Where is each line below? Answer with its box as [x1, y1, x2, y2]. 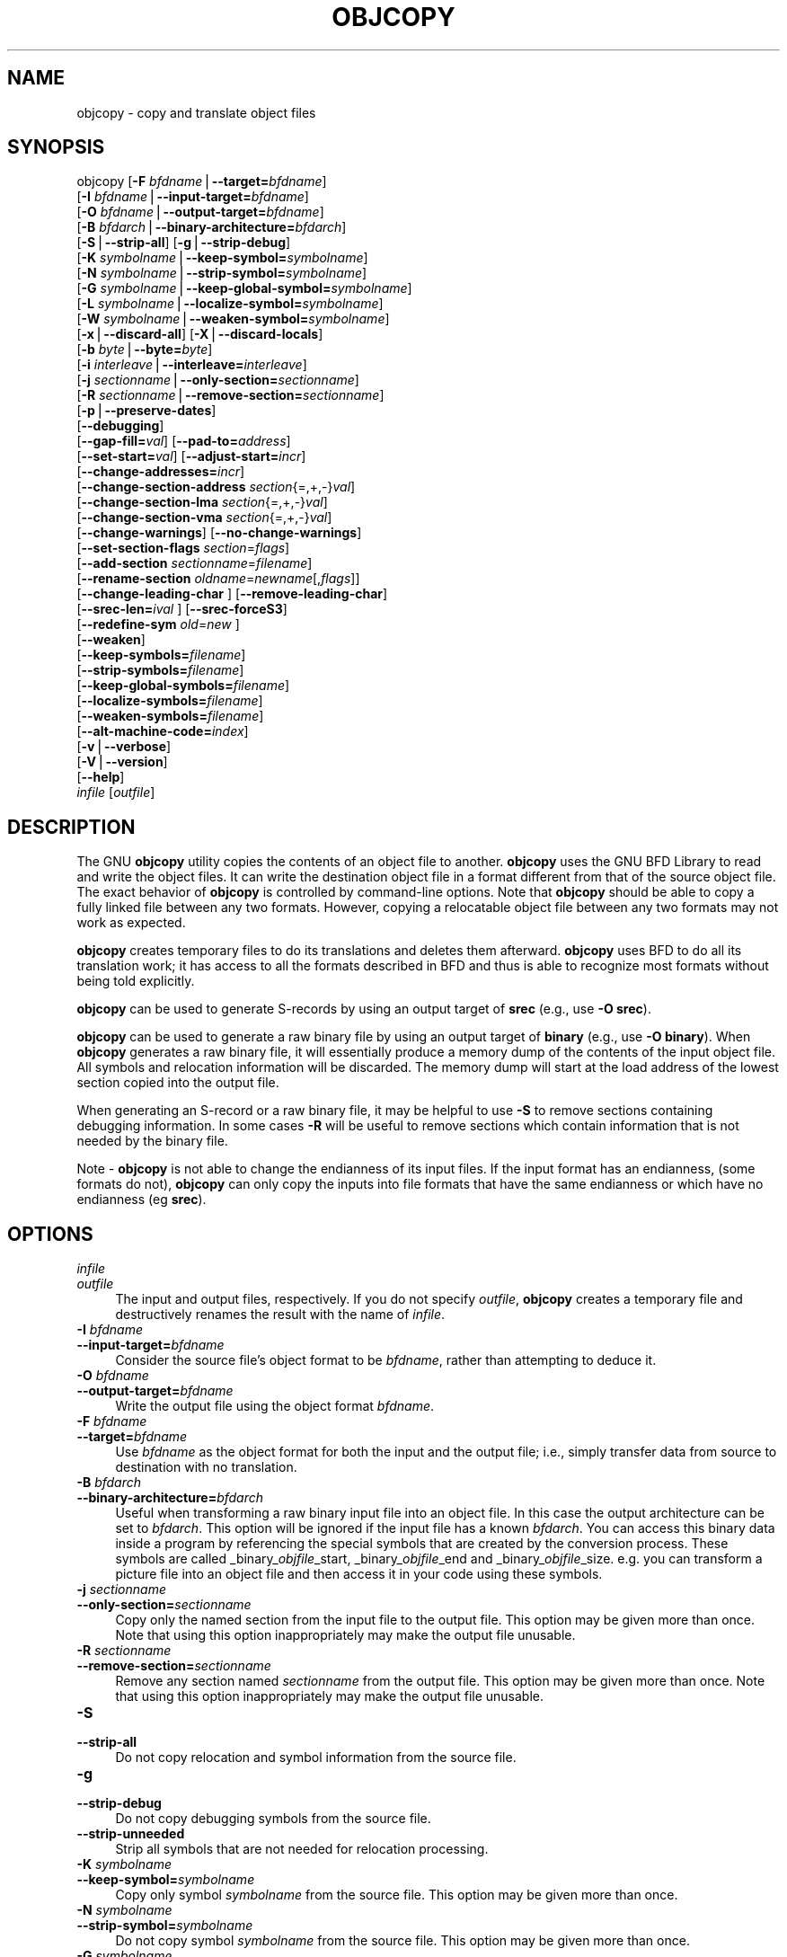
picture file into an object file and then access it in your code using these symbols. [115, 1566, 603, 1582]
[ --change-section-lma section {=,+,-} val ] [76, 494, 328, 510]
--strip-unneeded [76, 1826, 185, 1842]
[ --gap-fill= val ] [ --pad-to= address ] [76, 433, 291, 449]
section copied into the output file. [76, 1075, 279, 1091]
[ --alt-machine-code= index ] [76, 723, 249, 739]
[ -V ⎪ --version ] [76, 754, 168, 770]
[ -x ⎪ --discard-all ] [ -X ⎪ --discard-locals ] [76, 326, 323, 342]
